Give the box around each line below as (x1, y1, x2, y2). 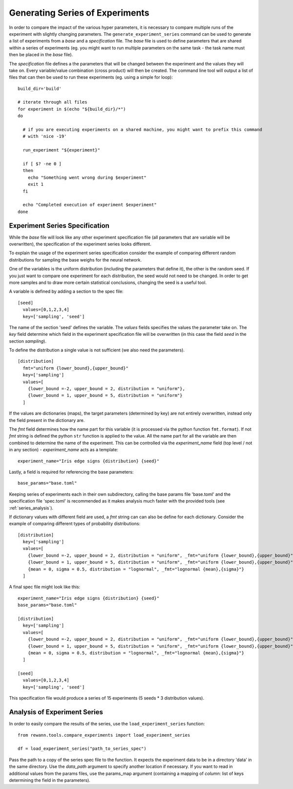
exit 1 (27, 181, 44, 187)
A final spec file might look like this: (9, 584, 81, 590)
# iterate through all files (18, 99, 87, 105)
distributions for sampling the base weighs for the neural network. (9, 257, 142, 263)
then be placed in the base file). (9, 52, 73, 58)
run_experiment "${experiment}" (22, 147, 100, 153)
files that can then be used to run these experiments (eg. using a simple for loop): (9, 74, 173, 80)
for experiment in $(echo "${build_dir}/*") (18, 106, 126, 112)
